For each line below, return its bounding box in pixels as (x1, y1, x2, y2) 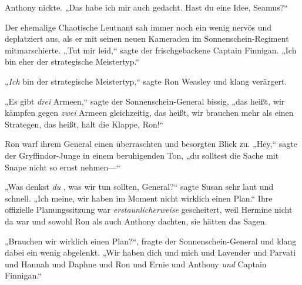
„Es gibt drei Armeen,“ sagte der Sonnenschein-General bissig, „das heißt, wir (5, 95, 285, 107)
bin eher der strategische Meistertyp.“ (5, 55, 140, 68)
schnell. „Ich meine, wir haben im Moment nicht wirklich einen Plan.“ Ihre (5, 192, 273, 204)
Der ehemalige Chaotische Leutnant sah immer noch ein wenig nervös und (5, 21, 272, 33)
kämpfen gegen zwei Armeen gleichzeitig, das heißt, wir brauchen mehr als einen (5, 106, 294, 119)
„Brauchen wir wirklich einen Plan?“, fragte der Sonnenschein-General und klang (5, 234, 297, 247)
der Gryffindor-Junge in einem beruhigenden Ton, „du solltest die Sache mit (5, 149, 279, 161)
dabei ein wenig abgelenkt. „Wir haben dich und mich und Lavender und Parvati (5, 246, 296, 259)
